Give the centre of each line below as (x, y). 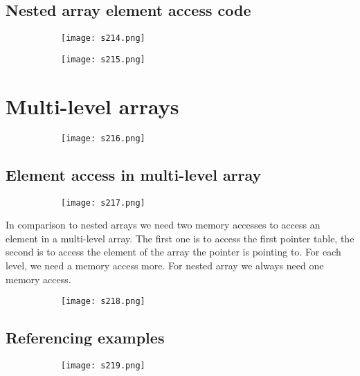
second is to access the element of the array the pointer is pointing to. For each (173, 252)
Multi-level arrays (92, 106)
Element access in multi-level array (134, 174)
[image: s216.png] (103, 138)
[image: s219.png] (103, 365)
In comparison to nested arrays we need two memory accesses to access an (163, 225)
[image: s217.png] (103, 203)
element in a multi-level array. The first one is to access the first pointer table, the (180, 238)
